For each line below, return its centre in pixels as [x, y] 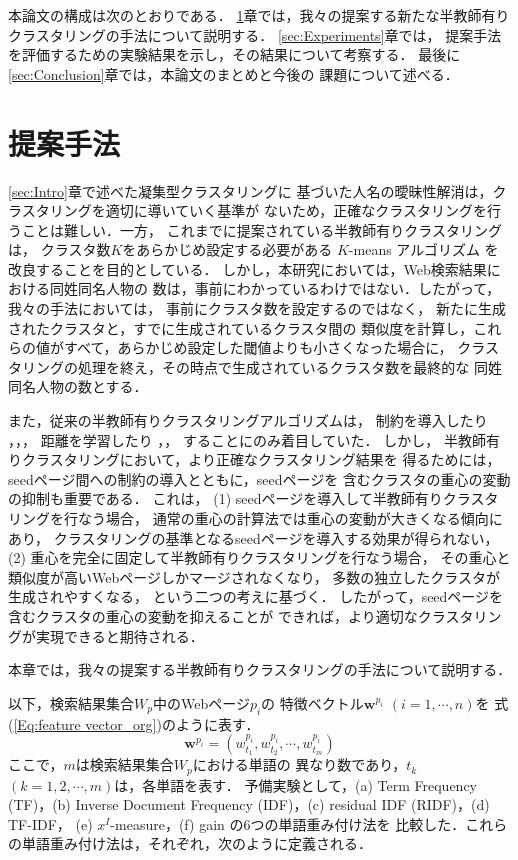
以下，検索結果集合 [71, 702]
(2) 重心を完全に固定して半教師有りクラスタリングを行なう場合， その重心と [259, 557]
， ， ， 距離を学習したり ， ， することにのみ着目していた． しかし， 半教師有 [254, 439]
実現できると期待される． [119, 635]
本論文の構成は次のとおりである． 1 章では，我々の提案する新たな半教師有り [259, 15]
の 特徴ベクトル [312, 702]
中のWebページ [201, 702]
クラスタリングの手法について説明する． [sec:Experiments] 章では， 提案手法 [255, 34]
